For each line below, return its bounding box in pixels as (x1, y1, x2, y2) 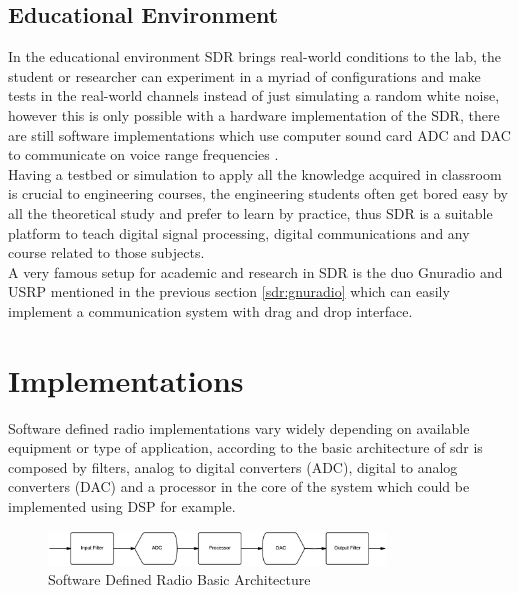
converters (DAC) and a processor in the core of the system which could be (8, 476, 470, 497)
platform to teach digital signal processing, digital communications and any (8, 222, 470, 243)
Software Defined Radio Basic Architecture (48, 569, 311, 590)
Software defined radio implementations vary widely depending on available (8, 417, 470, 438)
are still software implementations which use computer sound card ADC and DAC (8, 124, 511, 145)
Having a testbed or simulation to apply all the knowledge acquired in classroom (8, 163, 502, 184)
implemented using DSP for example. (8, 496, 236, 517)
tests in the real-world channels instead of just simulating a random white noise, (8, 85, 500, 106)
